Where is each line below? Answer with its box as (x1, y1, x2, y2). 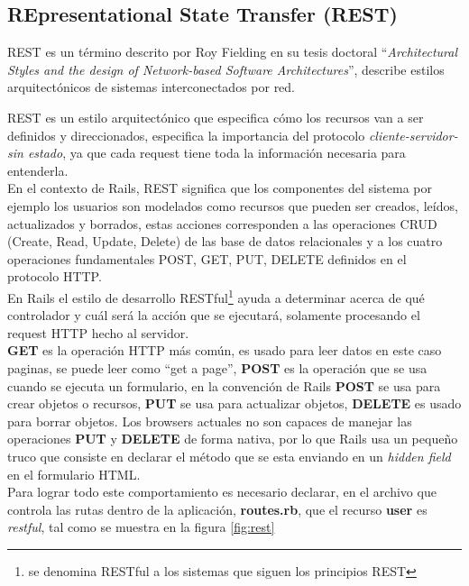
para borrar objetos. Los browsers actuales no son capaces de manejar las (7, 411, 412, 430)
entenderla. (7, 160, 69, 179)
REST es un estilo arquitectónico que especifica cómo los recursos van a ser (7, 107, 424, 126)
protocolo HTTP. (7, 267, 102, 286)
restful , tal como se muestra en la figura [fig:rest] (7, 517, 275, 536)
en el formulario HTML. (7, 464, 141, 483)
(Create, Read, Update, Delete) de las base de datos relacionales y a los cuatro (7, 232, 443, 251)
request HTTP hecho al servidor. (7, 323, 189, 342)
